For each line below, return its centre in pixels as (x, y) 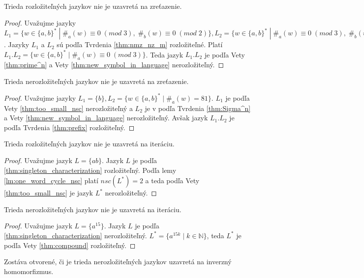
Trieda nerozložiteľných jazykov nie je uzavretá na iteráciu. (93, 209)
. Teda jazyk (165, 54)
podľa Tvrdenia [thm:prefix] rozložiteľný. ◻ (69, 127)
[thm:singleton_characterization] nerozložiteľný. (76, 235)
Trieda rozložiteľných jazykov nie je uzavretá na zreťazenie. (93, 6)
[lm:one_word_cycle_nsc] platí (51, 181)
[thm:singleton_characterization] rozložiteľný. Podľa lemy (90, 170)
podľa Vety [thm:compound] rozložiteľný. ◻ (70, 245)
